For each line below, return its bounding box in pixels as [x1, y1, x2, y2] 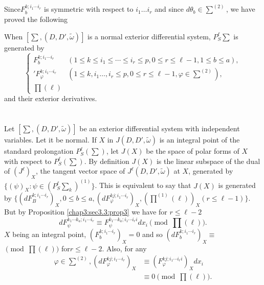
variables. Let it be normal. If [4, 134, 97, 145]
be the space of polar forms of [146, 146, 239, 156]
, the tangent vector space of [35, 165, 125, 176]
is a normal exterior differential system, [87, 31, 211, 41]
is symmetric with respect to [44, 4, 134, 14]
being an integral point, [12, 228, 86, 239]
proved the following [4, 14, 68, 25]
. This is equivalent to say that [95, 180, 191, 191]
